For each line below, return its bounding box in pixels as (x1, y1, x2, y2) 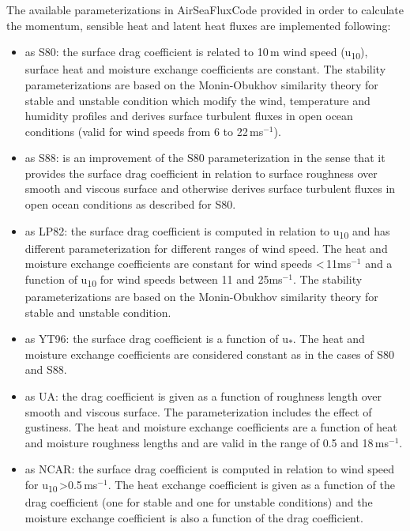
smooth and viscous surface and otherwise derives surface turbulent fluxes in (24, 180, 396, 197)
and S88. (24, 361, 67, 378)
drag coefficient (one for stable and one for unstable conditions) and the (24, 494, 373, 510)
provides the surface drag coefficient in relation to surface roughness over (24, 164, 378, 181)
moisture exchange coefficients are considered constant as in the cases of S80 (24, 345, 395, 362)
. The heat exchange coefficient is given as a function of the (107, 476, 395, 493)
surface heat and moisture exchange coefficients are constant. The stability (24, 61, 386, 77)
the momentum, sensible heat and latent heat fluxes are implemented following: (6, 17, 391, 33)
